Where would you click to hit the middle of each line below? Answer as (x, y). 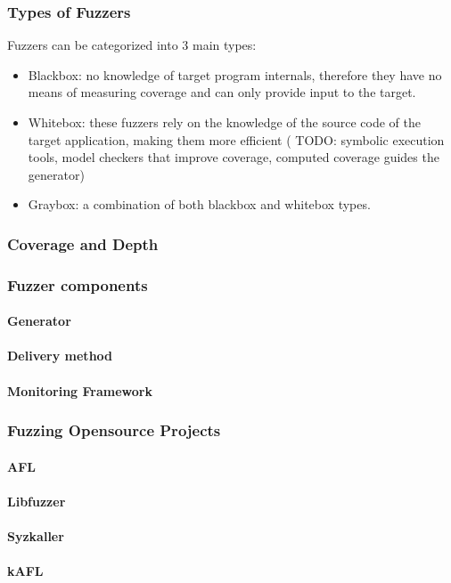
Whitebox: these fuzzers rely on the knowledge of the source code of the (224, 122)
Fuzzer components (78, 284)
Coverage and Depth (83, 243)
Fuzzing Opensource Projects (114, 430)
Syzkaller (36, 536)
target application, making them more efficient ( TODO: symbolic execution (236, 139)
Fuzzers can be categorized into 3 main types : (132, 45)
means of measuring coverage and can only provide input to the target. (222, 92)
